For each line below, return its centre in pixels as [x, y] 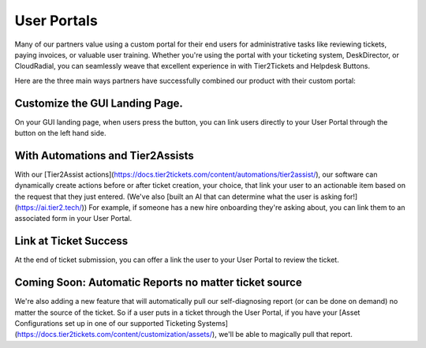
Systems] [213, 324]
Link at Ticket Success [71, 241]
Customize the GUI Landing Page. [99, 103]
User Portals [56, 21]
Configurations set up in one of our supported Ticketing [105, 324]
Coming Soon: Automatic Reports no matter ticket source [159, 283]
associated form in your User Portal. [73, 219]
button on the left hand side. [60, 133]
